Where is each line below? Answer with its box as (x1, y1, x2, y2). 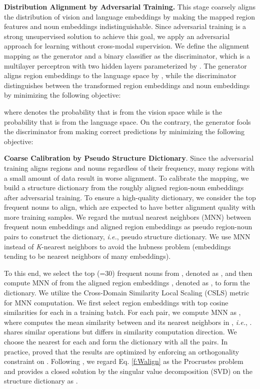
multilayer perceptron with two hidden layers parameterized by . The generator (4, 60, 247, 71)
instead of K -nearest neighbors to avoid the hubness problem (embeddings (4, 241, 231, 251)
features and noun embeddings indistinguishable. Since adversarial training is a (4, 21, 246, 32)
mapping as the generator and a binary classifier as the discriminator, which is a (4, 50, 250, 61)
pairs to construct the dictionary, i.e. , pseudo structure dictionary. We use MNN (4, 231, 250, 242)
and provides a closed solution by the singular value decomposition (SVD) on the (4, 365, 252, 376)
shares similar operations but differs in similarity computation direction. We (4, 326, 237, 337)
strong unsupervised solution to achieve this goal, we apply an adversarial (4, 31, 230, 41)
